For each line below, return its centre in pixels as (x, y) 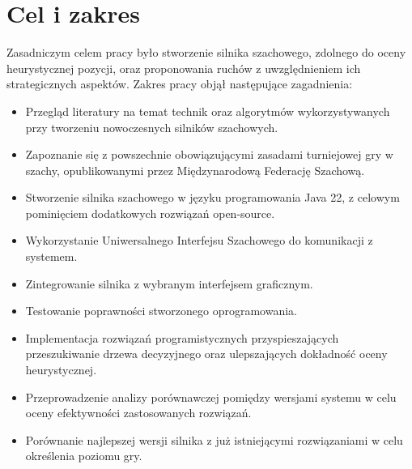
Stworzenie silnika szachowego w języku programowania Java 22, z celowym (212, 197)
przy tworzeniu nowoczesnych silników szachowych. (152, 127)
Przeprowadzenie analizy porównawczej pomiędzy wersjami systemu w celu (211, 397)
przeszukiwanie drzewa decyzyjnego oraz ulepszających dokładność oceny (206, 354)
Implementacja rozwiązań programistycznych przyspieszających (182, 337)
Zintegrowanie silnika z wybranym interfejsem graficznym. (169, 283)
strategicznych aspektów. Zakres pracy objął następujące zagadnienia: (180, 84)
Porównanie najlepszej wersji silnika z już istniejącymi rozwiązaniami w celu (214, 439)
